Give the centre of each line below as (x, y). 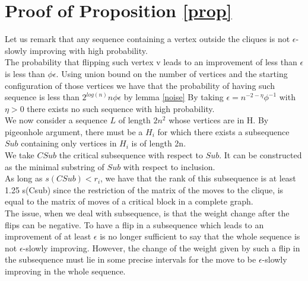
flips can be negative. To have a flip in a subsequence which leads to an (134, 224)
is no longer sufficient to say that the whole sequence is (200, 236)
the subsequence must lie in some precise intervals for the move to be (131, 259)
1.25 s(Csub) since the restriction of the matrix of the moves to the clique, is (144, 189)
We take (20, 155)
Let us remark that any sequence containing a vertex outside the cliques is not (147, 39)
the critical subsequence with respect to (131, 155)
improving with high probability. (89, 50)
